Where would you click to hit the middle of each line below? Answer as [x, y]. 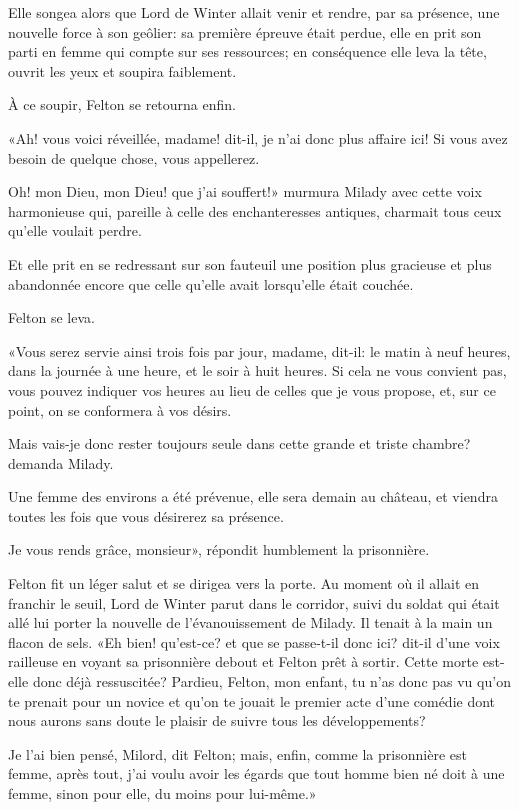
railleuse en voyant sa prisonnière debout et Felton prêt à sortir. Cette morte [243, 661]
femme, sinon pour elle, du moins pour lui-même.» [162, 793]
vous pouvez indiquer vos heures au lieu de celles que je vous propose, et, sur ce [252, 389]
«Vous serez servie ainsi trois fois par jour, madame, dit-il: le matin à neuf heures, [259, 350]
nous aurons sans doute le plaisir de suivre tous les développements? [217, 720]
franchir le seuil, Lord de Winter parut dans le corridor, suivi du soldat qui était [254, 602]
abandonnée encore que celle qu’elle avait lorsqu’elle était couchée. [211, 283]
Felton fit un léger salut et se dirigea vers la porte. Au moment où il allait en [244, 583]
